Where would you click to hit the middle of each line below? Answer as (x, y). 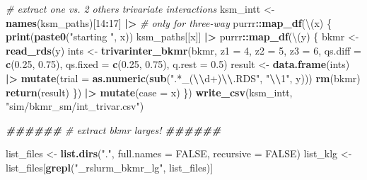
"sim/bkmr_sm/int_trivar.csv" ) (75, 106)
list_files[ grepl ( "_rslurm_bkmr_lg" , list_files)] (110, 167)
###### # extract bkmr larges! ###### (113, 129)
